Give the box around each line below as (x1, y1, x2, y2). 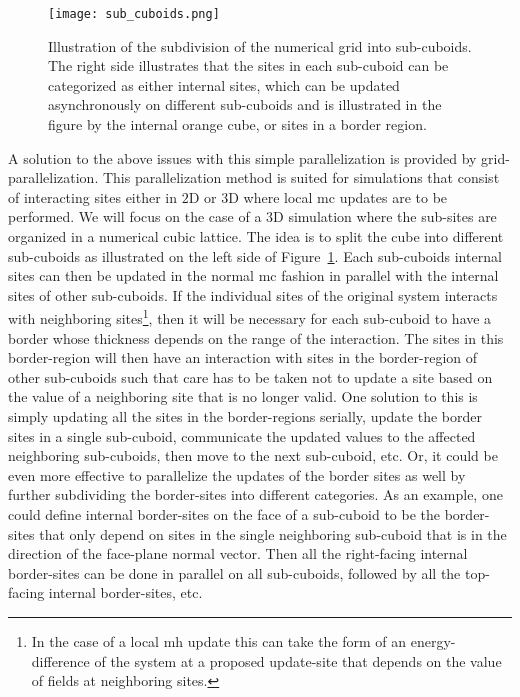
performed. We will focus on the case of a (8, 206, 262, 227)
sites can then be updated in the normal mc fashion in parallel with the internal (8, 265, 499, 286)
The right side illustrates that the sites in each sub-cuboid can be (48, 55, 449, 76)
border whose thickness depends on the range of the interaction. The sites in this (8, 327, 504, 348)
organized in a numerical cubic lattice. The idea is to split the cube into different (8, 226, 504, 246)
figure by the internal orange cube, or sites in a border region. (48, 114, 427, 135)
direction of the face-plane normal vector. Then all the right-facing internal (8, 543, 468, 564)
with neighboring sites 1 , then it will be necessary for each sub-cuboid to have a (8, 305, 492, 329)
